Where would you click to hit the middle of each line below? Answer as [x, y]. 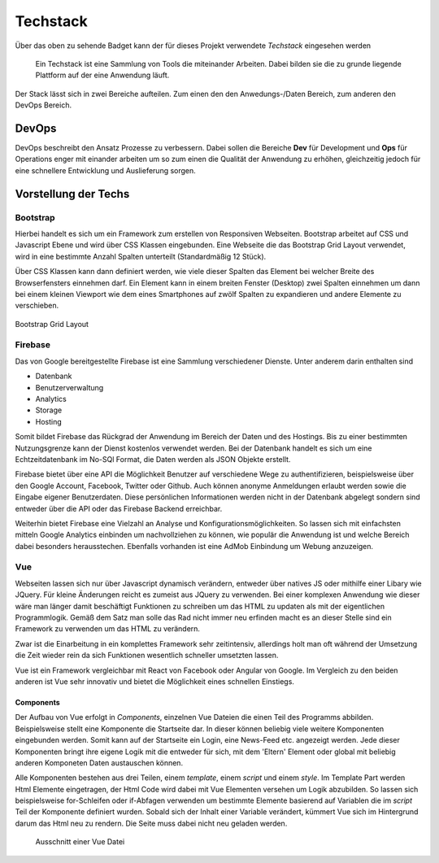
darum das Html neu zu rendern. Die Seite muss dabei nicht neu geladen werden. [151, 823]
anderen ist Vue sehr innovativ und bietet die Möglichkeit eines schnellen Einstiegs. [154, 681]
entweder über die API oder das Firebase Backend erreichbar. [119, 508]
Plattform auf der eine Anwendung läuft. [102, 75]
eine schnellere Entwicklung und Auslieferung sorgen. [106, 170]
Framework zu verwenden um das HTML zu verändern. [108, 629]
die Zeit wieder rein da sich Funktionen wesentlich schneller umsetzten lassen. [147, 656]
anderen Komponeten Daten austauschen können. [99, 763]
